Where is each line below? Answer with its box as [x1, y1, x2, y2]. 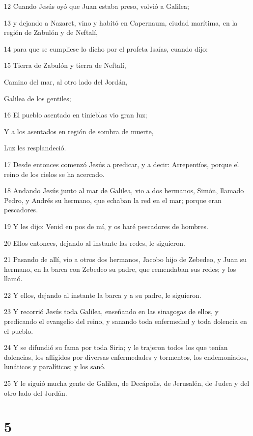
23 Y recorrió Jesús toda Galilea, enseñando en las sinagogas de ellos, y [4, 306, 219, 317]
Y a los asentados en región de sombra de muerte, [4, 126, 154, 136]
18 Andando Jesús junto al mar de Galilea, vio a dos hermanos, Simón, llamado [4, 185, 244, 196]
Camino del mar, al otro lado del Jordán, [4, 76, 128, 87]
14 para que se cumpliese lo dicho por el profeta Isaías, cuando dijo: [4, 43, 208, 54]
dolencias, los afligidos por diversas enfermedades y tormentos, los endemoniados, [4, 351, 249, 362]
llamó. [4, 273, 23, 284]
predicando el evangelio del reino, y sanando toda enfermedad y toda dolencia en [4, 316, 247, 326]
